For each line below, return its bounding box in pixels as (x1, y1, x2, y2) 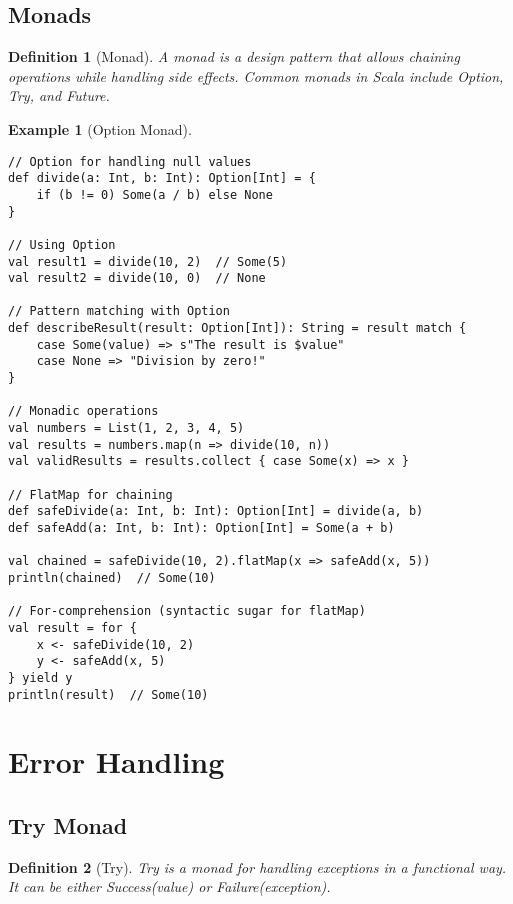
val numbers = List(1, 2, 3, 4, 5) (8, 421, 245, 436)
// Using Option (8, 237, 116, 252)
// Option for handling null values (8, 154, 252, 169)
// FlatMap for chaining (8, 487, 173, 502)
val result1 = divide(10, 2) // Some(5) (8, 254, 288, 269)
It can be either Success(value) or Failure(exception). (8, 876, 331, 897)
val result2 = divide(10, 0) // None (8, 271, 266, 286)
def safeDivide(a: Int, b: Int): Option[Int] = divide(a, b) (8, 504, 424, 519)
